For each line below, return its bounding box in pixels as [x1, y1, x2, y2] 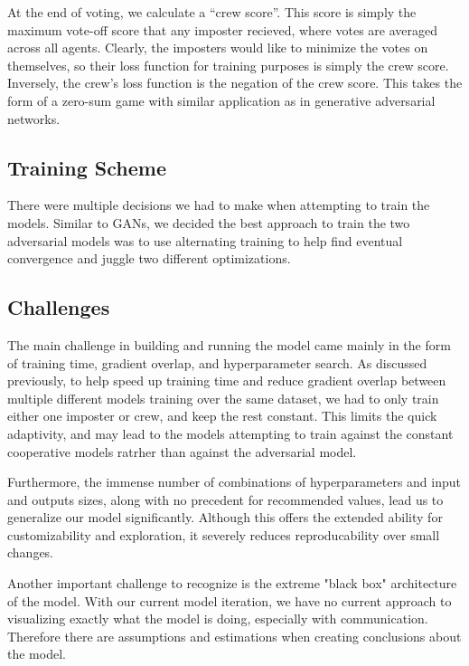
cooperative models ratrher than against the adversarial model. [7, 442, 357, 461]
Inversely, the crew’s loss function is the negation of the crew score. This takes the [7, 73, 463, 92]
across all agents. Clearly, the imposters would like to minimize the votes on [7, 38, 428, 57]
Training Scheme [7, 153, 166, 181]
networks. [7, 109, 61, 128]
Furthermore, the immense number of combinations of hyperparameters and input [7, 472, 462, 491]
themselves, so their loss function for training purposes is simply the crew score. [7, 55, 449, 74]
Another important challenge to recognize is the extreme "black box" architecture [7, 574, 457, 593]
